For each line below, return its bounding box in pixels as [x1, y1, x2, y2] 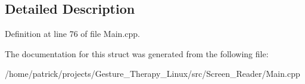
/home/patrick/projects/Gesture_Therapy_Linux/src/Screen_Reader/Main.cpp [5, 67, 300, 80]
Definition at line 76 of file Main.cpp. [5, 27, 140, 40]
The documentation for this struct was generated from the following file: [5, 47, 269, 60]
